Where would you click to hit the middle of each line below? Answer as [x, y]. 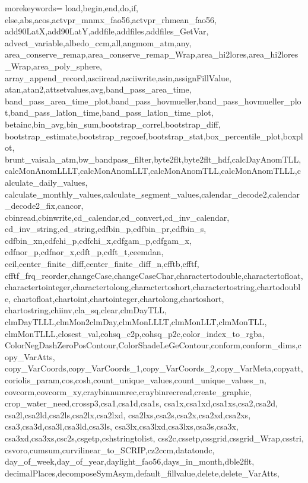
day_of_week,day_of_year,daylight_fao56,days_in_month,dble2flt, [130, 461]
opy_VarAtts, [30, 356]
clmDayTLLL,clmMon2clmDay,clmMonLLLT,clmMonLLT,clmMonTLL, [136, 322]
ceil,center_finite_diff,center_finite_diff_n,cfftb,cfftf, [102, 264]
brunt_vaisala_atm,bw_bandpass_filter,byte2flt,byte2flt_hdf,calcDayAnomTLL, [153, 159]
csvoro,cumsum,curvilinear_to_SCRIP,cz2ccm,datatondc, [110, 449]
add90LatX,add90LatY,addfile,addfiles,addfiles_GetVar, [107, 31]
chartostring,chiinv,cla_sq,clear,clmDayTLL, [86, 310]
